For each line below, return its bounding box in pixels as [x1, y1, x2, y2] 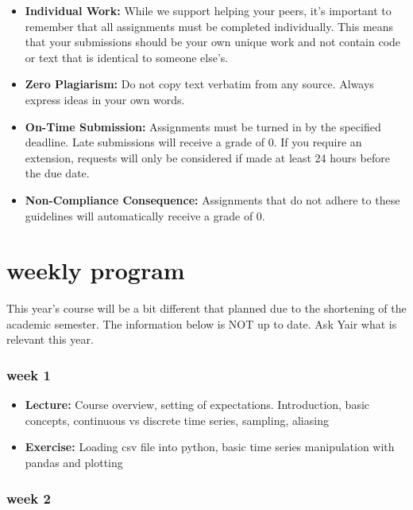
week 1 [6, 364, 51, 384]
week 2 [6, 488, 51, 508]
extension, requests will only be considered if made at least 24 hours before [25, 149, 390, 165]
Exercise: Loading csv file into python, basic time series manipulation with [25, 438, 395, 455]
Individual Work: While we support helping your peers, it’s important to [25, 2, 392, 18]
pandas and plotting [25, 454, 123, 471]
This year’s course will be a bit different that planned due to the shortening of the [6, 300, 407, 317]
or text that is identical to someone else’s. [25, 49, 229, 65]
